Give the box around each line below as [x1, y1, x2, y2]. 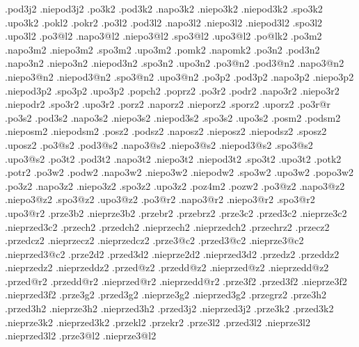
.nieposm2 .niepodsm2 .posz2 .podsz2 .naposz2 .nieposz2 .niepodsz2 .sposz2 [5, 124, 327, 138]
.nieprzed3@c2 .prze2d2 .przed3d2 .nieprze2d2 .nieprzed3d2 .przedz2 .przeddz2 [5, 246, 340, 261]
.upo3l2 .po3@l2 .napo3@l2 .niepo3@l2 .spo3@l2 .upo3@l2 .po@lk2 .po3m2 [5, 29, 322, 43]
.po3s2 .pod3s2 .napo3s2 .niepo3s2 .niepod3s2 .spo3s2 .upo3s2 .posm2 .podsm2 [5, 110, 341, 124]
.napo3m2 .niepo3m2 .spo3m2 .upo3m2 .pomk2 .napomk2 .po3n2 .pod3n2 [5, 42, 320, 56]
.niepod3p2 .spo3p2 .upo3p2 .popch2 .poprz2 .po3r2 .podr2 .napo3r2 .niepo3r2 [5, 83, 340, 97]
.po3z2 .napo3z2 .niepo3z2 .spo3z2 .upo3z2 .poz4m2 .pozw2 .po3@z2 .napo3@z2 [5, 178, 345, 193]
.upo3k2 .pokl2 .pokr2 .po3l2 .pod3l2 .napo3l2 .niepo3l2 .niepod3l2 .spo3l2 [5, 15, 323, 29]
